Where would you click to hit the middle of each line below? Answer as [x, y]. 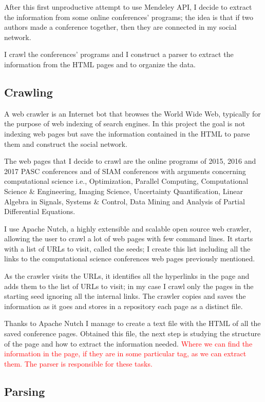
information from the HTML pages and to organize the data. [100, 64]
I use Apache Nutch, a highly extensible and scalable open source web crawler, [128, 228]
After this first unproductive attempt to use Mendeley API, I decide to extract [128, 7]
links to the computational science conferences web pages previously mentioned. [130, 259]
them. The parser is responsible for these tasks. [78, 363]
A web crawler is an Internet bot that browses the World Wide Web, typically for [132, 113]
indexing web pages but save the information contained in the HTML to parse [127, 133]
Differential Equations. [40, 211]
